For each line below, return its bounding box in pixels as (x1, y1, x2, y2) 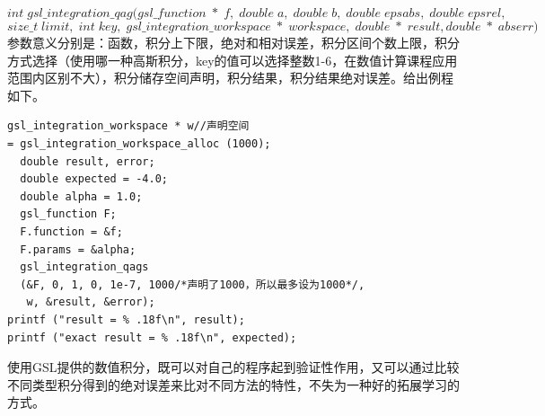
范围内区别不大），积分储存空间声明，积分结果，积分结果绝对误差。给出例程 (7, 68, 453, 87)
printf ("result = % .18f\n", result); (7, 313, 245, 326)
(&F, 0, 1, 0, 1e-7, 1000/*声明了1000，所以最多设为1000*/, (20, 278, 365, 291)
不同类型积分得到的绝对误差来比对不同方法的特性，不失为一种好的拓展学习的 (7, 375, 460, 394)
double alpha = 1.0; (20, 190, 143, 203)
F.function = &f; (20, 225, 123, 238)
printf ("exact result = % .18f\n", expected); (7, 331, 297, 344)
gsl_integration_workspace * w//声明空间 (7, 119, 250, 133)
